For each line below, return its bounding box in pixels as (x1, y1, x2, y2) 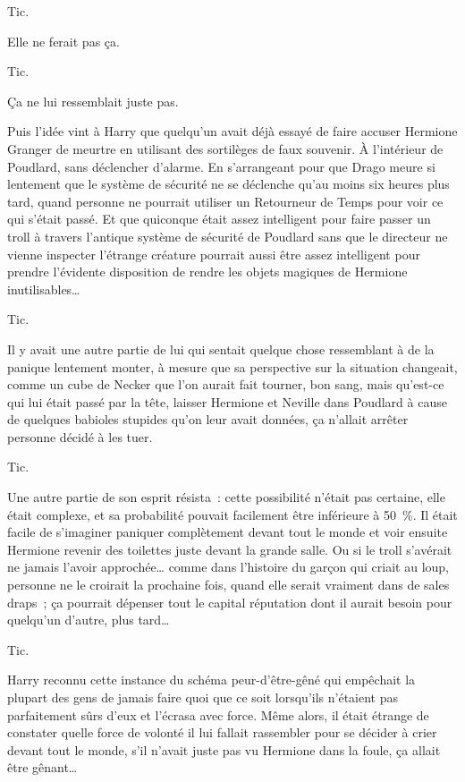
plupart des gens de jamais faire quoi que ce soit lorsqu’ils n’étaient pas (7, 688, 398, 706)
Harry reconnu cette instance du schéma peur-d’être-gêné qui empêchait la (7, 670, 416, 689)
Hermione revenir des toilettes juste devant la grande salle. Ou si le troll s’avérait (7, 540, 452, 558)
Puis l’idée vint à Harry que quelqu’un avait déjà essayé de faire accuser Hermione (7, 122, 458, 140)
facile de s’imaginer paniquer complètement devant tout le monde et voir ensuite (7, 523, 448, 541)
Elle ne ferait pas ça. (7, 31, 120, 50)
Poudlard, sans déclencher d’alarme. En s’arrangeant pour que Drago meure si (7, 157, 435, 175)
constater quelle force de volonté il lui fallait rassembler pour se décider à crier (7, 723, 437, 742)
